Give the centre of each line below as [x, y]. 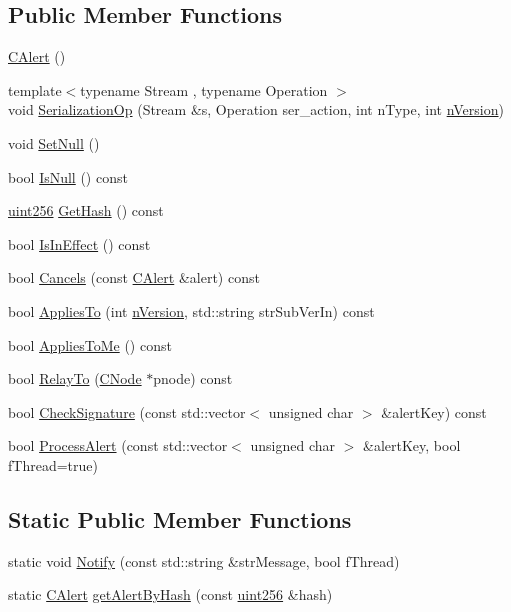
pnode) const [193, 378]
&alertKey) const [434, 411]
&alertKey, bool [412, 445]
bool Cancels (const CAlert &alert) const [134, 277]
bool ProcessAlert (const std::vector [118, 445]
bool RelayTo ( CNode [75, 378]
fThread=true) [53, 464]
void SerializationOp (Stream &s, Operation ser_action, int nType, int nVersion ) [256, 109]
